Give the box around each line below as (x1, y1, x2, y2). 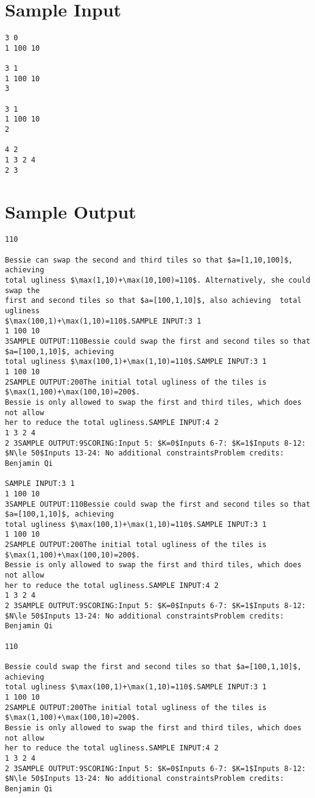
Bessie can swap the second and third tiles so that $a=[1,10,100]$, (5, 255, 293, 264)
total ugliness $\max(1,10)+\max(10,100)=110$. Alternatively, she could (5, 276, 311, 285)
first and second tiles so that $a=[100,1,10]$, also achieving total (5, 296, 302, 305)
